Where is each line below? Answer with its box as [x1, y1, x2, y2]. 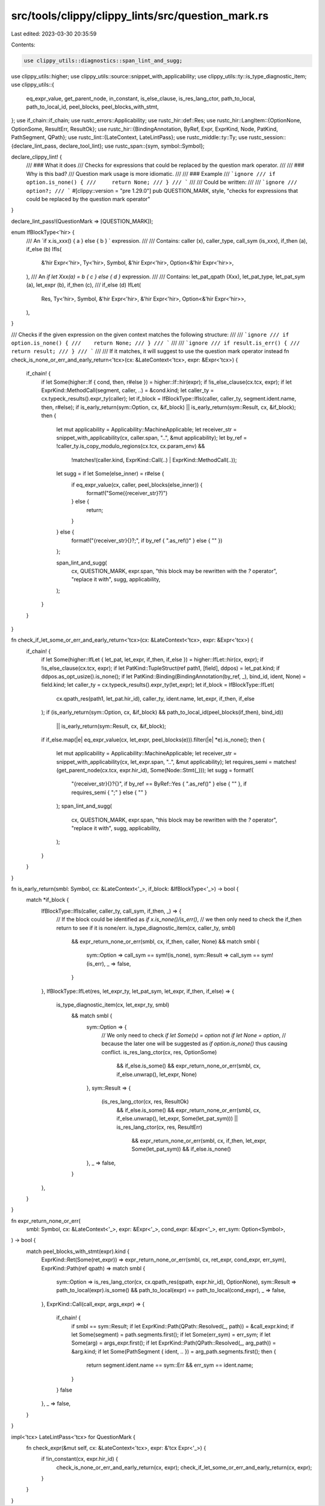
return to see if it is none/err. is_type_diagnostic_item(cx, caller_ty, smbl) [56, 924, 236, 931]
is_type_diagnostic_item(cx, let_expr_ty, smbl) [56, 1001, 170, 1008]
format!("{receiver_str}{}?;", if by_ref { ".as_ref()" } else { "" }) [71, 537, 223, 544]
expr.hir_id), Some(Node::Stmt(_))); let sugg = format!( [119, 767, 254, 774]
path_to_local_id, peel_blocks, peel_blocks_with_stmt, [26, 103, 159, 111]
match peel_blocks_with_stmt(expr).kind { [26, 1248, 129, 1255]
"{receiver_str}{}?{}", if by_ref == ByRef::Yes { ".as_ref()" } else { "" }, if [71, 780, 247, 787]
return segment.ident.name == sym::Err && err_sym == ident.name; [86, 1361, 253, 1369]
